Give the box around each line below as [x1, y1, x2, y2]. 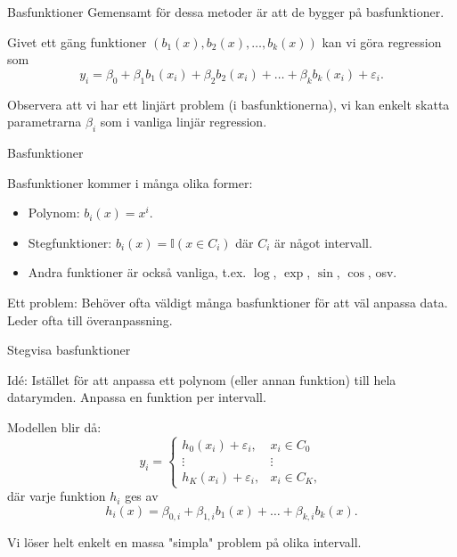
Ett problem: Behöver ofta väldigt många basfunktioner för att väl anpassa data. [7, 292, 448, 311]
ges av [125, 487, 159, 505]
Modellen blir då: [7, 417, 102, 436]
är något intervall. [274, 233, 372, 251]
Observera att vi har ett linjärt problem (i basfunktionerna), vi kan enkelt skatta [7, 94, 450, 113]
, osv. [367, 263, 397, 282]
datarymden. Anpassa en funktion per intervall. [7, 388, 266, 406]
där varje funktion [7, 487, 106, 505]
